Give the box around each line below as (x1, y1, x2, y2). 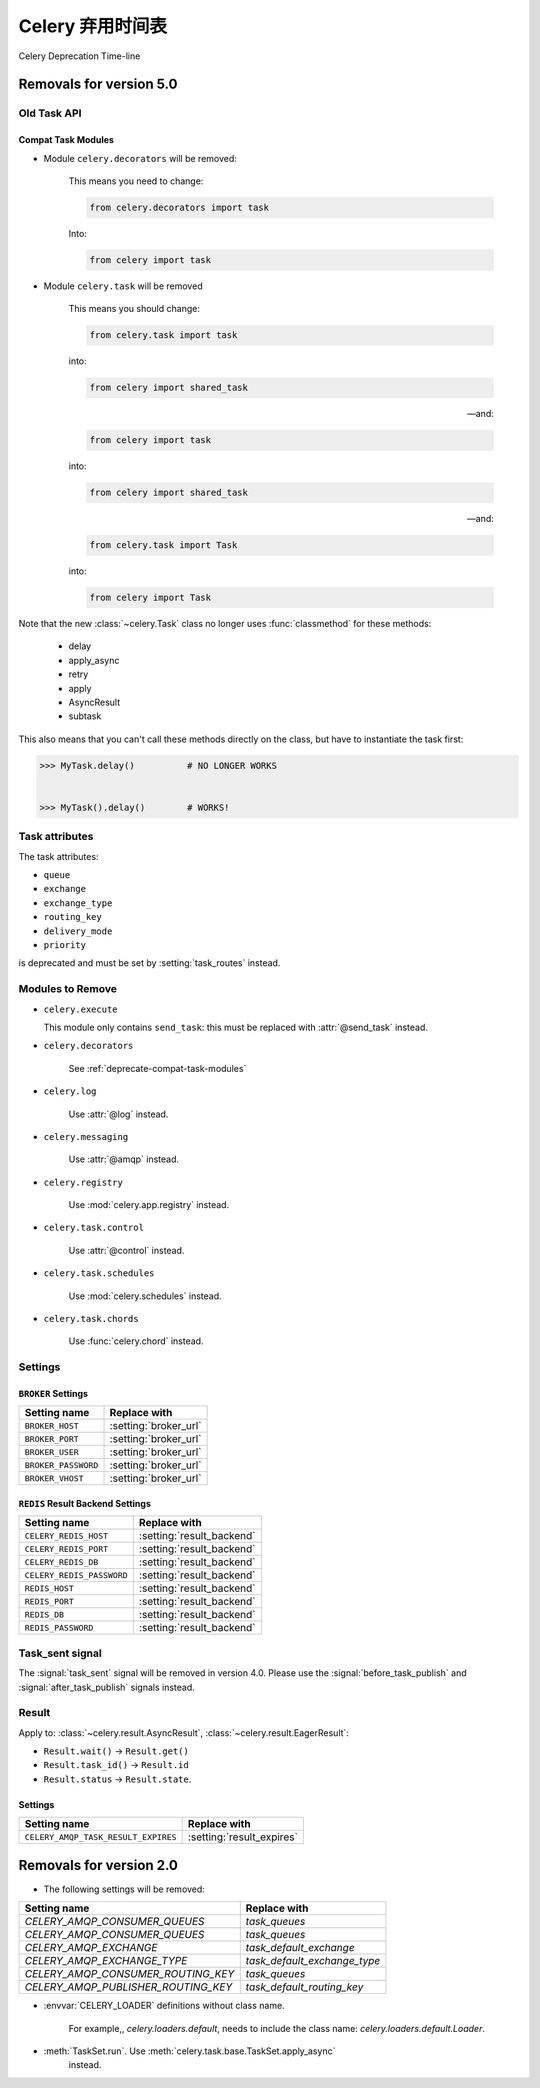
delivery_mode (43, 925, 113, 937)
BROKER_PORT (24, 1433, 79, 1444)
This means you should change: (68, 303, 200, 315)
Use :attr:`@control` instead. (68, 1244, 185, 1256)
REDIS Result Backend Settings (18, 1497, 152, 1509)
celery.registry (43, 1176, 124, 1188)
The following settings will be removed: (43, 1883, 205, 1895)
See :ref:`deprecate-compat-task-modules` (68, 1062, 247, 1074)
